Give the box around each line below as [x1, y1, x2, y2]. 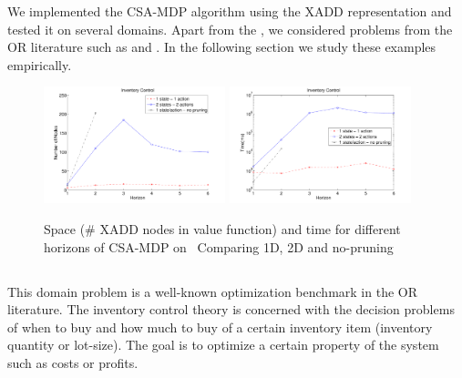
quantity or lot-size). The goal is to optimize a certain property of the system [7, 335, 439, 354]
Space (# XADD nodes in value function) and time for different [44, 220, 401, 238]
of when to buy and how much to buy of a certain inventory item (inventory [7, 317, 433, 336]
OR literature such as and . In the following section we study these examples [7, 37, 436, 56]
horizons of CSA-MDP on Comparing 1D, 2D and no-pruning [44, 237, 394, 256]
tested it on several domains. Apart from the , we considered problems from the [7, 19, 453, 38]
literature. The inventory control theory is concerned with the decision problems [7, 300, 455, 319]
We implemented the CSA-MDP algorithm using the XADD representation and [7, 2, 452, 20]
